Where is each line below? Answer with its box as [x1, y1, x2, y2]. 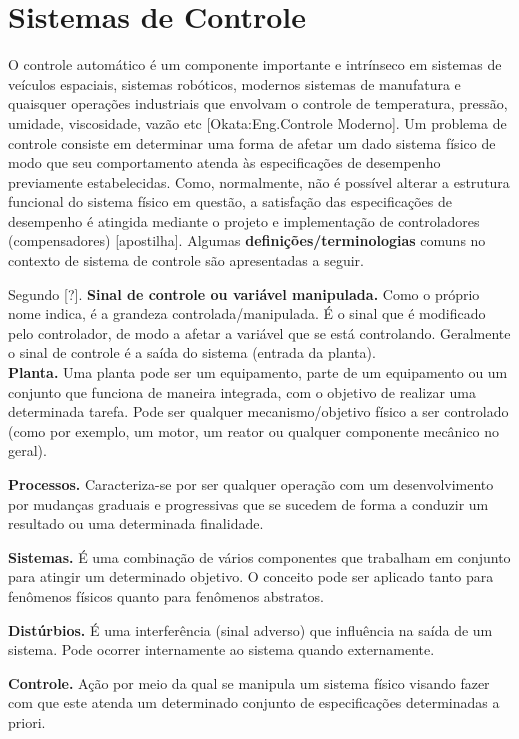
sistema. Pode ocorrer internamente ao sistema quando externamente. [8, 639, 435, 660]
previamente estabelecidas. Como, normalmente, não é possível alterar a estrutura [8, 171, 510, 192]
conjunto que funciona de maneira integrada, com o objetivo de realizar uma [8, 381, 477, 402]
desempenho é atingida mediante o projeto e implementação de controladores [8, 210, 480, 231]
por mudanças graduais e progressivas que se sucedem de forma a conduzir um [8, 493, 489, 514]
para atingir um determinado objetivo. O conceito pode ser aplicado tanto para [8, 566, 494, 587]
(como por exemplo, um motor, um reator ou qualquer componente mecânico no [8, 420, 499, 441]
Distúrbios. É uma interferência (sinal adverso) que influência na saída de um [8, 619, 493, 640]
